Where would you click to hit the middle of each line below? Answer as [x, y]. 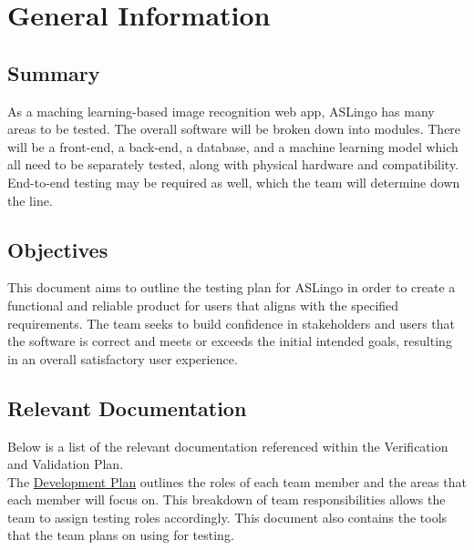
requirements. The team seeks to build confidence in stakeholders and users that [232, 323]
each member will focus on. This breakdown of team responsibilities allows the [227, 499]
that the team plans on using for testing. [121, 535]
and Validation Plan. [66, 464]
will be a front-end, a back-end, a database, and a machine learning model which [233, 146]
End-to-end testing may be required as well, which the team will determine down [234, 182]
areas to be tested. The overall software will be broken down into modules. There [234, 129]
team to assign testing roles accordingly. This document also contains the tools [227, 517]
